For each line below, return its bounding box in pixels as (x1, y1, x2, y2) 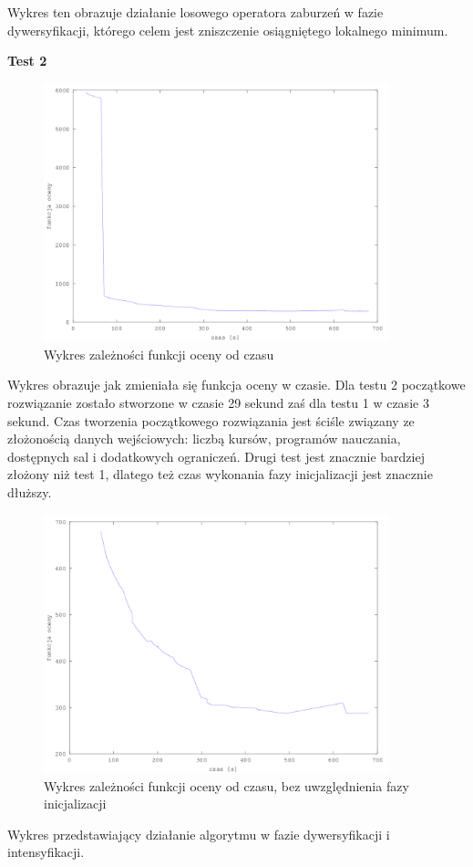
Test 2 (7, 51, 47, 70)
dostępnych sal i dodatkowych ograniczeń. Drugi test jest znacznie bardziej (7, 446, 425, 465)
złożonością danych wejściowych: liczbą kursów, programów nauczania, (7, 429, 401, 448)
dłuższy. (7, 482, 52, 501)
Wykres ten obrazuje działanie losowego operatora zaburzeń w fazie (7, 3, 384, 21)
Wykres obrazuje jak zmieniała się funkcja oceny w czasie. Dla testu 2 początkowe (7, 375, 466, 394)
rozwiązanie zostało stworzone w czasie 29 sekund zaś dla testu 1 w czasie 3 (7, 393, 429, 413)
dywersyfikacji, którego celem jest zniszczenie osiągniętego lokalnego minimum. (7, 20, 448, 39)
